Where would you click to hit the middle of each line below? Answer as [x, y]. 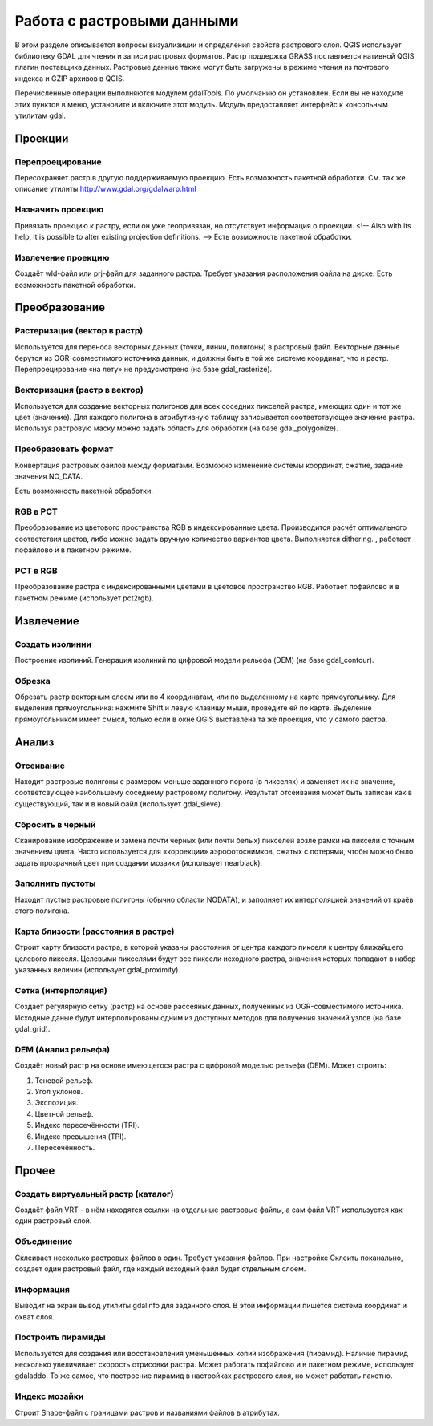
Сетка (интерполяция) [61, 990]
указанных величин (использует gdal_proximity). [97, 970]
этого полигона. [42, 911]
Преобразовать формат [64, 449]
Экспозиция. [57, 1103]
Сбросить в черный [55, 824]
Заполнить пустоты [55, 883]
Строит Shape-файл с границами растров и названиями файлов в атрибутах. [147, 1412]
